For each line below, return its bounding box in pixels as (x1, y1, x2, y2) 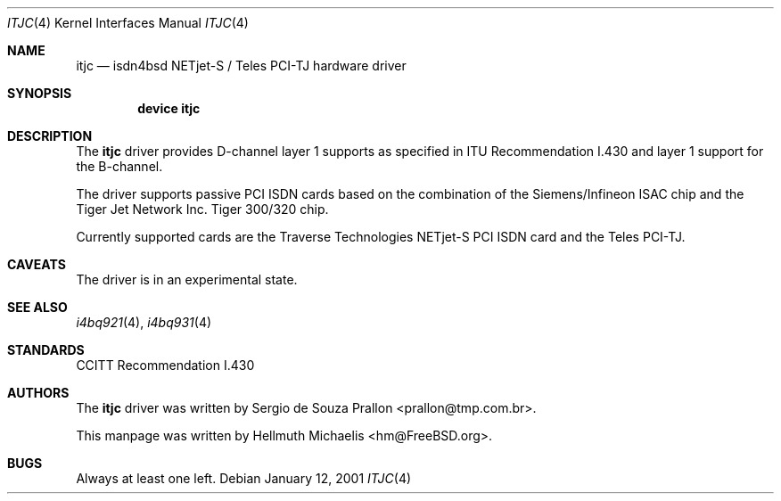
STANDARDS (7, 342, 85, 357)
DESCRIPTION (7, 128, 93, 144)
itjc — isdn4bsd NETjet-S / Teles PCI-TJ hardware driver (76, 58, 407, 73)
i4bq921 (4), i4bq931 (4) (76, 315, 212, 330)
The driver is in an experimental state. (76, 272, 298, 287)
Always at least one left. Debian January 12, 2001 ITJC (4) (76, 471, 412, 486)
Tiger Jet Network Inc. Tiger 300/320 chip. (76, 201, 329, 217)
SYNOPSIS (7, 86, 72, 101)
